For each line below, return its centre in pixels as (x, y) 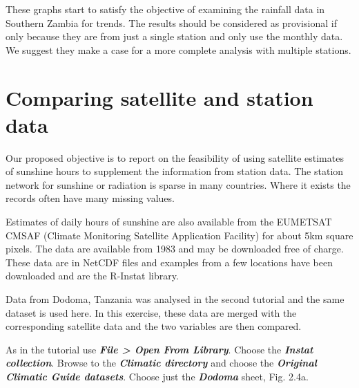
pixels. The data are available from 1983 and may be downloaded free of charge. (175, 249)
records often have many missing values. (90, 198)
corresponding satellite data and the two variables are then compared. (154, 326)
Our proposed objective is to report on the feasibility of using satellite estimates (175, 157)
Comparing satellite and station (159, 97)
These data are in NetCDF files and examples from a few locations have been (169, 262)
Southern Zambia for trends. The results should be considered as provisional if (171, 22)
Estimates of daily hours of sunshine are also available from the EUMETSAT (169, 222)
